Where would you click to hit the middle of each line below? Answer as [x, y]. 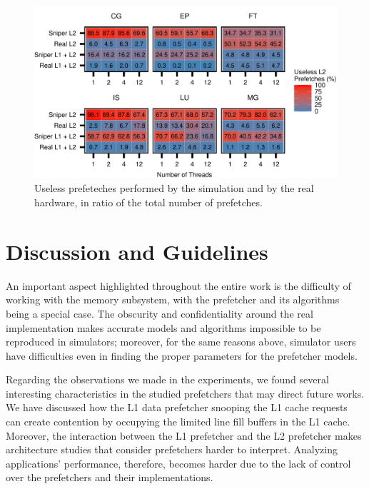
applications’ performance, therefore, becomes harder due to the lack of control [178, 463]
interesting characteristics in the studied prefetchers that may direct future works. [185, 393]
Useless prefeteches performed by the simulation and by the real [174, 188]
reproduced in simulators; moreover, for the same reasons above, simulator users [181, 342]
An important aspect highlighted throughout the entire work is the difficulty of [178, 285]
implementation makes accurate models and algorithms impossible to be [163, 327]
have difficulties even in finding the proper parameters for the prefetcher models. [182, 355]
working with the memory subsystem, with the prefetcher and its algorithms [173, 299]
